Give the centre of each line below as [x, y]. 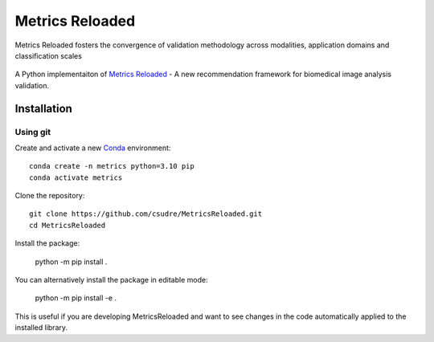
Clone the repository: [50, 196]
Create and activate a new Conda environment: [93, 148]
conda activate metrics [76, 177]
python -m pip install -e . [76, 298]
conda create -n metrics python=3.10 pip [112, 166]
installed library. [41, 328]
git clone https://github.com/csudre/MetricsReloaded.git [146, 214]
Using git [33, 132]
